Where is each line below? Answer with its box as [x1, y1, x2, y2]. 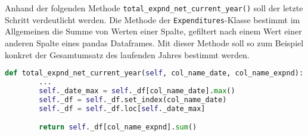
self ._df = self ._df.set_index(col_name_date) [39, 95, 227, 104]
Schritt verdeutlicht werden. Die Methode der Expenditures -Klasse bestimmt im [5, 13, 300, 26]
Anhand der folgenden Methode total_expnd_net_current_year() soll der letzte [5, 2, 303, 14]
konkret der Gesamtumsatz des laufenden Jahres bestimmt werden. [5, 48, 250, 61]
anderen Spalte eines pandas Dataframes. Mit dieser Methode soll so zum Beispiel [5, 36, 304, 49]
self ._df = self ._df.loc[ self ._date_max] [39, 104, 206, 113]
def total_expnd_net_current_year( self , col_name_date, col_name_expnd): [5, 69, 304, 78]
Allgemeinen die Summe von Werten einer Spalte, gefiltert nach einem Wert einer [5, 25, 302, 37]
